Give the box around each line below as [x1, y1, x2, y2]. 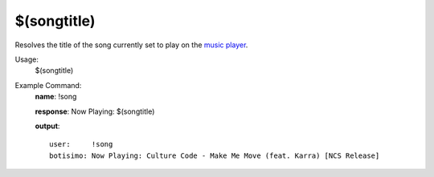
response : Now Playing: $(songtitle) [35, 107, 155, 116]
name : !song [35, 92, 77, 102]
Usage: [14, 54, 39, 64]
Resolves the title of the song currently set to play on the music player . [14, 40, 248, 50]
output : [35, 121, 60, 131]
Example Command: [14, 80, 82, 90]
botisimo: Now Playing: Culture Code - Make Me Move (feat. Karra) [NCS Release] [49, 151, 380, 160]
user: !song [49, 140, 113, 149]
